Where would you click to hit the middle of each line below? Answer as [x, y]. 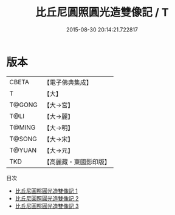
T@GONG [23, 105]
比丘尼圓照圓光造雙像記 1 [46, 191]
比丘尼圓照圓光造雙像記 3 [47, 206]
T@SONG [23, 139]
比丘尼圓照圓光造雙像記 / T [102, 12]
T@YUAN [23, 150]
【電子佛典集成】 [68, 82]
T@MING [22, 127]
